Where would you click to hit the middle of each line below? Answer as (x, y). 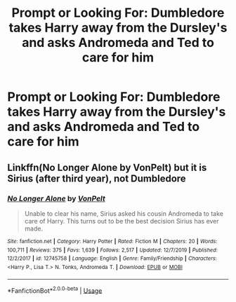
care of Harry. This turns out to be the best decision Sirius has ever (122, 221)
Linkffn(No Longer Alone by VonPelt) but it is (107, 167)
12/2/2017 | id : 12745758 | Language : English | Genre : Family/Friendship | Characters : (112, 259)
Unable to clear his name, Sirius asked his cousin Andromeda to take (124, 213)
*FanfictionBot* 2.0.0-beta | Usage (55, 290)
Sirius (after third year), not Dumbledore (97, 178)
